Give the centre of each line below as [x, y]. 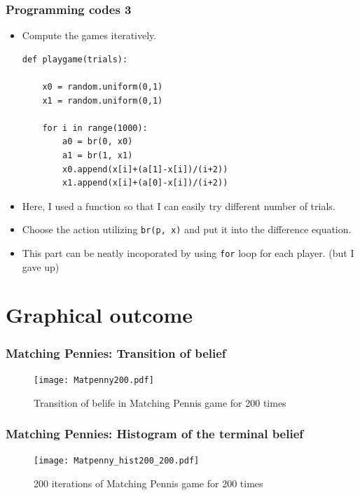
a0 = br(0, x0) [98, 142]
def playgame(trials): [75, 59]
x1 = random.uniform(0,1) [103, 100]
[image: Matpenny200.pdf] [94, 380]
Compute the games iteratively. [89, 35]
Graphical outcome [99, 315]
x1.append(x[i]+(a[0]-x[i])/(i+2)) [145, 183]
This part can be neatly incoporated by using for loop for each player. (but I [188, 253]
